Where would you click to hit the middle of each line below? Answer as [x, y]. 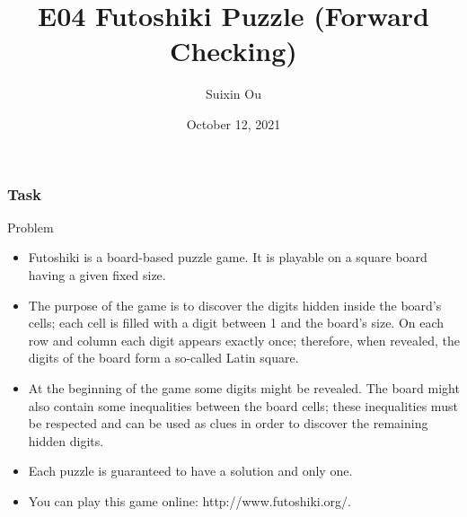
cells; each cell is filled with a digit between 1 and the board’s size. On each [236, 323]
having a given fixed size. [97, 274]
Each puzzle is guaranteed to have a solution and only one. [190, 471]
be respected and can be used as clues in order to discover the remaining [228, 423]
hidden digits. [66, 440]
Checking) [233, 51]
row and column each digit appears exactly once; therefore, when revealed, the [244, 340]
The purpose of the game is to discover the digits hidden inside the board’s [235, 305]
